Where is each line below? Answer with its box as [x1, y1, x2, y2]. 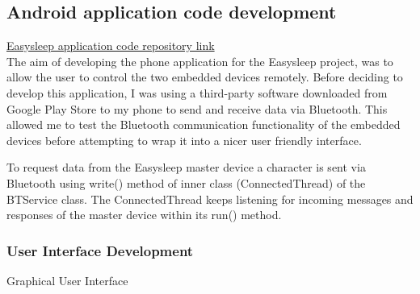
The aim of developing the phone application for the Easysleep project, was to [6, 52, 393, 69]
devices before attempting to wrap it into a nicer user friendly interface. [6, 131, 362, 148]
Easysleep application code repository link [6, 37, 215, 54]
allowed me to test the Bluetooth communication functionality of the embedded [6, 116, 401, 133]
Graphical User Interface [6, 271, 128, 288]
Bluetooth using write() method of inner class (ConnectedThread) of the [6, 174, 366, 191]
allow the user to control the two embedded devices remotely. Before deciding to [6, 68, 403, 85]
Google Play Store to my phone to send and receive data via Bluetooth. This [6, 100, 388, 117]
